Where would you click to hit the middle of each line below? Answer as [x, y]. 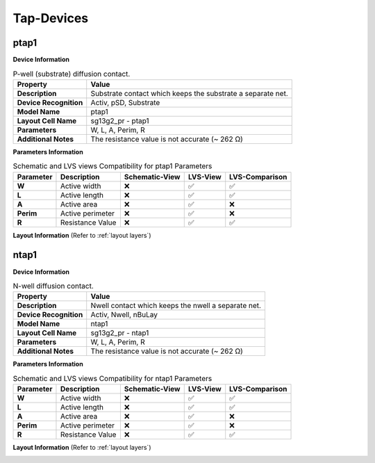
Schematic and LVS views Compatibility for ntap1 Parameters [112, 378]
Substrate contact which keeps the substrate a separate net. [189, 93]
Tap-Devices [51, 18]
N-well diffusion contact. [53, 286]
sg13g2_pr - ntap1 [120, 333]
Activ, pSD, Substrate [125, 102]
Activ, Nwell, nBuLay [124, 315]
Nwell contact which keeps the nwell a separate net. [176, 306]
